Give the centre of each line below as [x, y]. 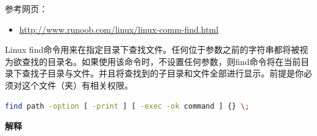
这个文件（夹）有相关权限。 [77, 85]
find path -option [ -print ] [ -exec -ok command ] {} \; [127, 106]
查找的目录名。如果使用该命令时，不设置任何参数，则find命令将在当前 [161, 61]
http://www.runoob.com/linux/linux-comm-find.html [119, 29]
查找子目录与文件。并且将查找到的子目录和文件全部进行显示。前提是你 [162, 73]
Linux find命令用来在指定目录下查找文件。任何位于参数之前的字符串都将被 [152, 49]
